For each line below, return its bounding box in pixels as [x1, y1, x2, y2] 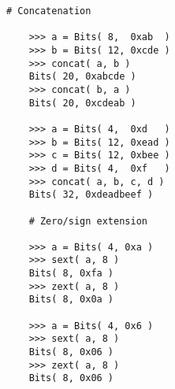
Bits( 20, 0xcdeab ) [28, 97, 136, 109]
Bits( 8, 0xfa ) [28, 268, 114, 280]
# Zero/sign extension [28, 215, 147, 227]
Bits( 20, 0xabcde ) [28, 71, 136, 83]
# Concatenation [6, 6, 91, 17]
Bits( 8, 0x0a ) [28, 294, 114, 306]
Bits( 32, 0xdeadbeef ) [28, 189, 154, 201]
